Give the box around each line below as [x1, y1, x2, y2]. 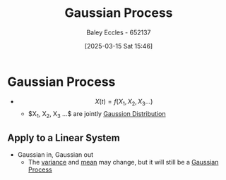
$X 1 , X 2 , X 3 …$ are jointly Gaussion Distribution [28, 110, 166, 120]
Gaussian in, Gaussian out [17, 150, 94, 159]
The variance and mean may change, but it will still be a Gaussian [28, 158, 219, 167]
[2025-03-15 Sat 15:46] [84, 41, 153, 50]
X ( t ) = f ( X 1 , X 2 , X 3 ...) [95, 97, 153, 107]
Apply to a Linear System [7, 131, 120, 143]
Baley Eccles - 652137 [86, 28, 151, 37]
